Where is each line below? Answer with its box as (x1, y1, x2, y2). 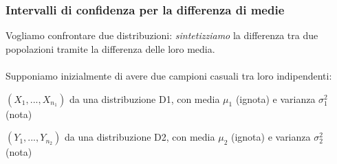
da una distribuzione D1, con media (69, 91, 220, 106)
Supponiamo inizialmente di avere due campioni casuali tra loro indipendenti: (6, 69, 332, 82)
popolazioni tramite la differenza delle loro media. (6, 41, 215, 56)
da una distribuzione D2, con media (65, 130, 215, 144)
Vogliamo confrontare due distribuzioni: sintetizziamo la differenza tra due (6, 28, 318, 43)
